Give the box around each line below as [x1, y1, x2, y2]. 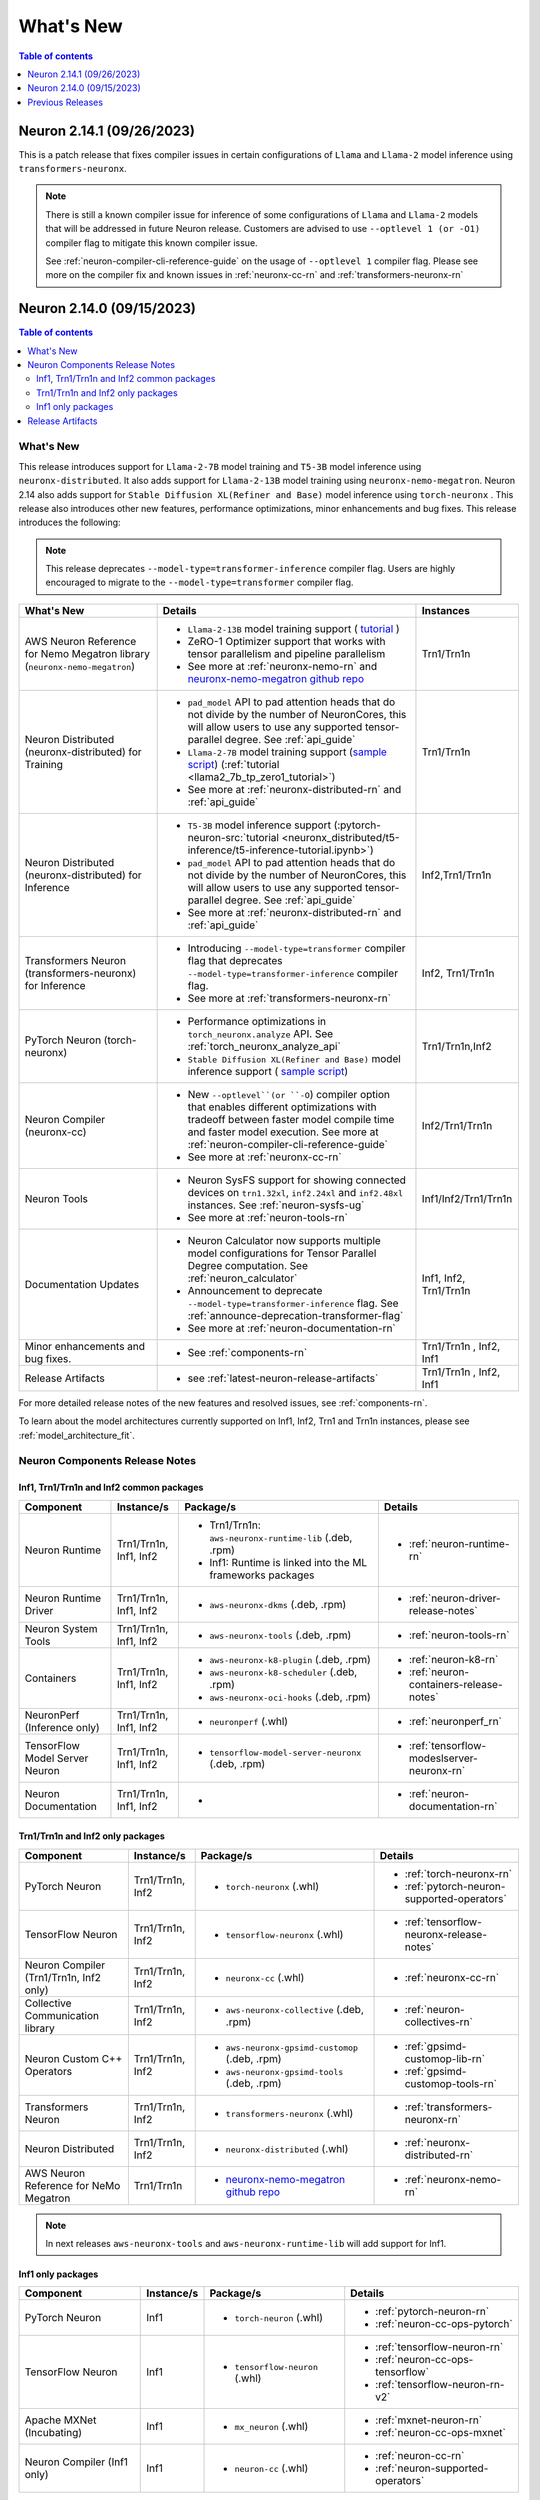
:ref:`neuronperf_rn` [408, 1714, 502, 1728]
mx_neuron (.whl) [234, 2420, 309, 2434]
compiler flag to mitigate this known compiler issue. [45, 236, 259, 249]
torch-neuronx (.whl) [225, 1879, 320, 1893]
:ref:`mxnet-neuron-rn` [375, 2413, 483, 2427]
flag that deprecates [187, 953, 284, 967]
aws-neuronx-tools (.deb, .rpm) [209, 1628, 352, 1642]
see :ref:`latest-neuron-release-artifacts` [187, 1371, 379, 1385]
